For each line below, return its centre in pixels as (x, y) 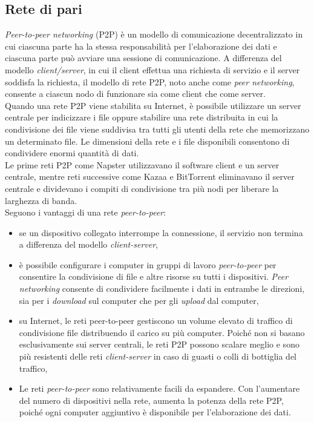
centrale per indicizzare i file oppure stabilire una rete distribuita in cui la (142, 117)
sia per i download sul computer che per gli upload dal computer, (139, 300)
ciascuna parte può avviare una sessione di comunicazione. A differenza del (143, 58)
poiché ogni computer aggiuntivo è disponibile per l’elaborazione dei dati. (155, 412)
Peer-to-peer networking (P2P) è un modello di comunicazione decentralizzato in (154, 34)
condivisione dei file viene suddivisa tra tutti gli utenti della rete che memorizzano (157, 129)
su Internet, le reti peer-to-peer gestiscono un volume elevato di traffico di (156, 321)
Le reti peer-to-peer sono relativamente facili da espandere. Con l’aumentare (159, 388)
